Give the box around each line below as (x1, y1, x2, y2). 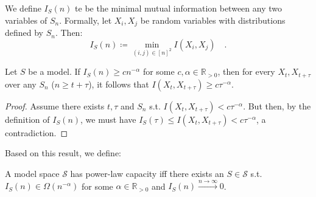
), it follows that (88, 77, 149, 90)
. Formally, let (59, 13, 112, 26)
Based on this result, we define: (5, 147, 122, 159)
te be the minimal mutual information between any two (75, 2, 282, 14)
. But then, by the (243, 99, 311, 112)
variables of (5, 13, 47, 26)
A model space (5, 167, 60, 180)
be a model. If (28, 65, 80, 78)
